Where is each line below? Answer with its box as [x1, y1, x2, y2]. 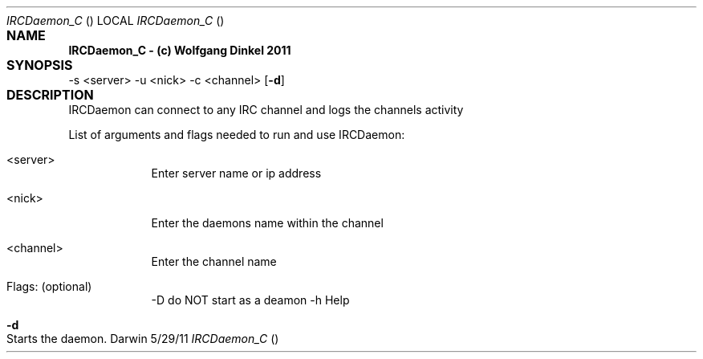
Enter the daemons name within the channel [151, 216, 384, 230]
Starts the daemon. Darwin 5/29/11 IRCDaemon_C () [6, 332, 279, 345]
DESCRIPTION [6, 87, 94, 103]
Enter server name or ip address [151, 166, 322, 180]
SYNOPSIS [6, 57, 73, 73]
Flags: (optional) [6, 279, 92, 293]
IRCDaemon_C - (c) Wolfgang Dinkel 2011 [68, 43, 291, 57]
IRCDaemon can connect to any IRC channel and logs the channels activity [68, 103, 464, 116]
